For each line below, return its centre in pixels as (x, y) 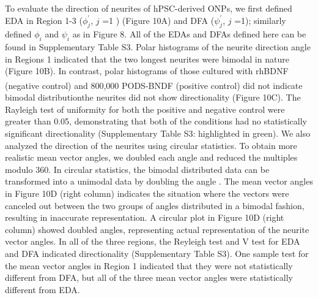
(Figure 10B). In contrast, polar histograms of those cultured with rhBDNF (147, 71)
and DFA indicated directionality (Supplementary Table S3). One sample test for (157, 253)
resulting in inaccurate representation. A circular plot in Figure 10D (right (145, 217)
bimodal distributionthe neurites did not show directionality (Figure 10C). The (153, 97)
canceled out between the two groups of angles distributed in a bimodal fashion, (155, 205)
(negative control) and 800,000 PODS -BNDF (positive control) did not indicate (154, 85)
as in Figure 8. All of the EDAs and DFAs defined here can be (189, 34)
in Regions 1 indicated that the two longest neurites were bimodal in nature (147, 59)
